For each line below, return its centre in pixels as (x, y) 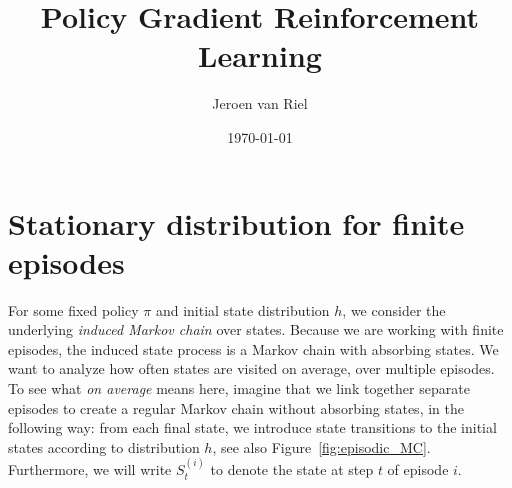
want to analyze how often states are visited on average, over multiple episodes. (251, 368)
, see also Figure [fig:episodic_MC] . (321, 446)
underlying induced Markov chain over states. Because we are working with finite (256, 329)
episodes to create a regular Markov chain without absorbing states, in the (236, 407)
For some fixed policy (73, 309)
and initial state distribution (242, 309)
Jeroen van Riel (260, 103)
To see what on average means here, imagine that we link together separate (239, 388)
